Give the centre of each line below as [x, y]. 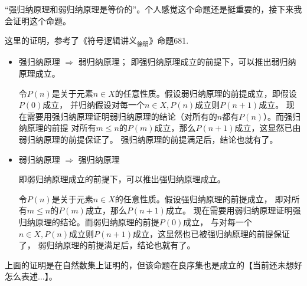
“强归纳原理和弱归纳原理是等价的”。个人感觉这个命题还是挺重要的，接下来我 [153, 9]
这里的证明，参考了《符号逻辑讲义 [71, 40]
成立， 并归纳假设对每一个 [94, 105]
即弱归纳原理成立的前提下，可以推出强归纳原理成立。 [122, 179]
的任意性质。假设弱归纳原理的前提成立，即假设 [206, 93]
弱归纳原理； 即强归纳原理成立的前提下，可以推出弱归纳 [187, 62]
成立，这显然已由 [268, 128]
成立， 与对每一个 [218, 221]
